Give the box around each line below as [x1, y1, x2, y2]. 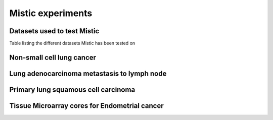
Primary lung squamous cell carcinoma [9, 85, 135, 94]
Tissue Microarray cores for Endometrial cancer [9, 101, 164, 110]
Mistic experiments [9, 8, 93, 19]
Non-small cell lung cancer [9, 53, 96, 62]
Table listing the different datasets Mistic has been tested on [9, 40, 135, 46]
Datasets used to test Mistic [9, 27, 100, 35]
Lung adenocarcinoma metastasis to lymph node [9, 69, 167, 78]
